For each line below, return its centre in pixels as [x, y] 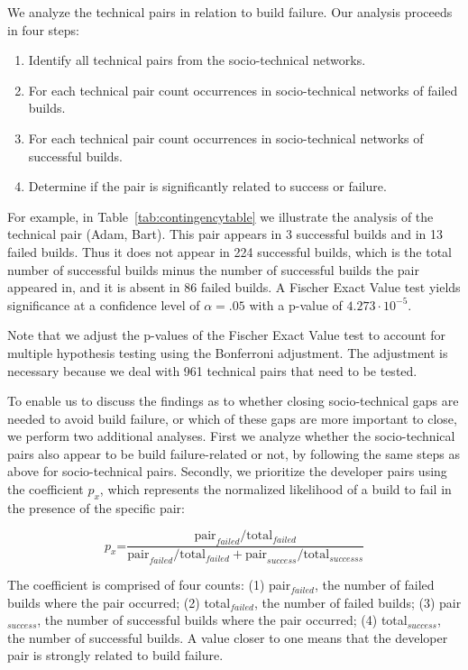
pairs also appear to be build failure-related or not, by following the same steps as [234, 453]
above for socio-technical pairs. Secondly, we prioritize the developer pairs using [227, 471]
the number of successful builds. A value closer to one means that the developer [228, 637]
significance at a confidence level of [104, 304]
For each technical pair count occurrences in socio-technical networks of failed [243, 90]
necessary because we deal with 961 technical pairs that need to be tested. [212, 370]
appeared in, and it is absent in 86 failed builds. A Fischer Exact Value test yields [234, 287]
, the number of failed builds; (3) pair [358, 602]
